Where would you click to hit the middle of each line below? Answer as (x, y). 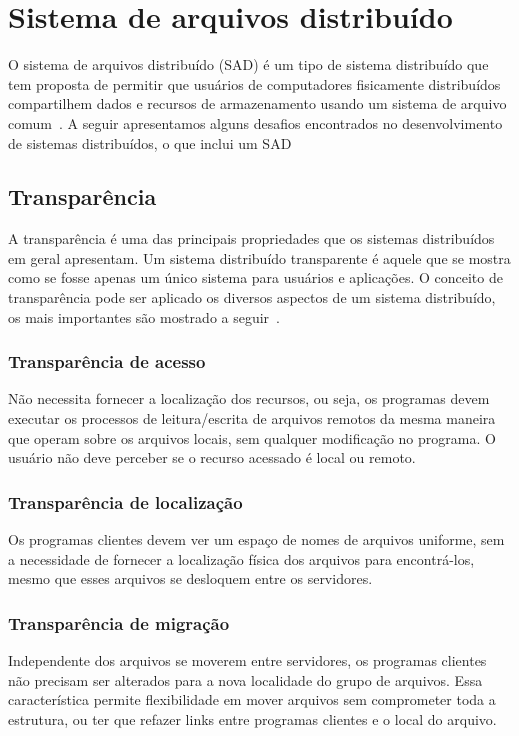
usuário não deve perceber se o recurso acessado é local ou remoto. (212, 457)
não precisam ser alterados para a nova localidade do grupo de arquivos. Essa (245, 679)
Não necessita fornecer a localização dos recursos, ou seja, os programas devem (249, 398)
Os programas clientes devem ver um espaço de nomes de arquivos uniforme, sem (256, 539)
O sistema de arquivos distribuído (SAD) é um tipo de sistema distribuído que (248, 64)
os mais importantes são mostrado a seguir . (144, 316)
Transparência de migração (119, 622)
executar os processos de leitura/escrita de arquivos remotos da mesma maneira (252, 418)
